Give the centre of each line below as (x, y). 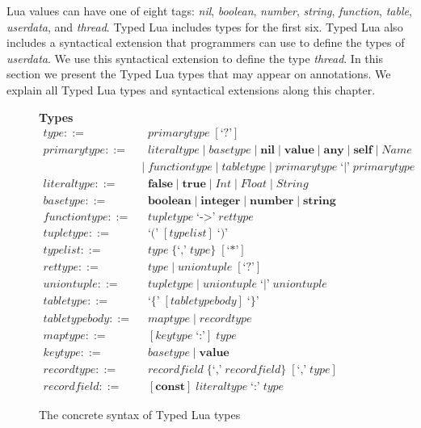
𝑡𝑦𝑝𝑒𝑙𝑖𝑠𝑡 (62, 251)
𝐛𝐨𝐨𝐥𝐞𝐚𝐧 (169, 201)
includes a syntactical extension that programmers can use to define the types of (206, 42)
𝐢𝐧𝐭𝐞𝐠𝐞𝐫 (221, 201)
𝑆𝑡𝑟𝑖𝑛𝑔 (292, 185)
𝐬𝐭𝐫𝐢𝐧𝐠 (320, 201)
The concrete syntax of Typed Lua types (140, 414)
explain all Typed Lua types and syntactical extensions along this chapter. (191, 89)
